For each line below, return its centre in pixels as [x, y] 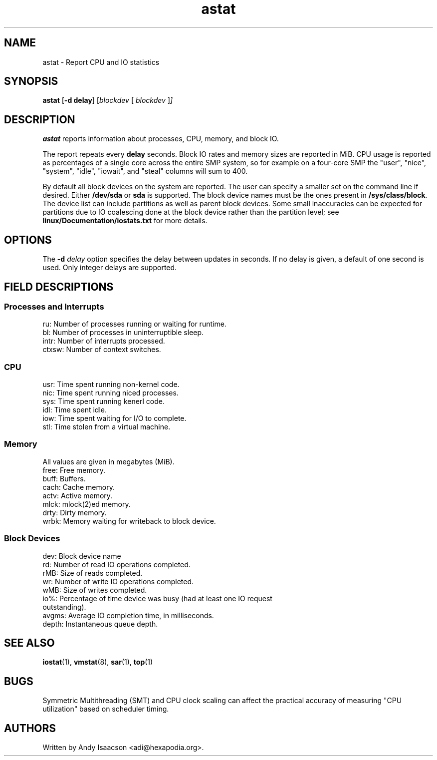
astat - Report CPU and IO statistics [101, 62]
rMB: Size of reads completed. [93, 573]
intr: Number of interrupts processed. [104, 341]
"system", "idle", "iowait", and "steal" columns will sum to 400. [145, 171]
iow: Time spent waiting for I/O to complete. [114, 418]
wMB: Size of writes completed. [95, 590]
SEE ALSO [29, 643]
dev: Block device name [82, 556]
